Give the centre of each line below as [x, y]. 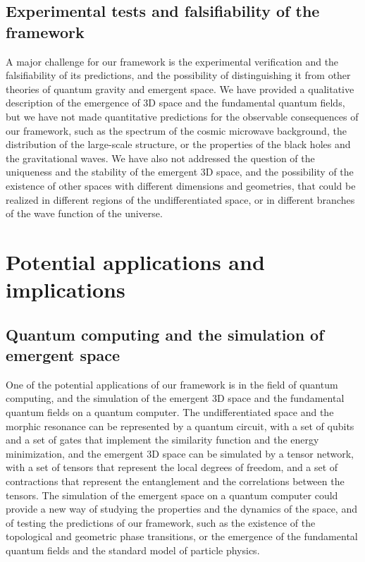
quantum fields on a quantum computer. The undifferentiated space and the [170, 412]
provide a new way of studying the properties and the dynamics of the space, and [181, 509]
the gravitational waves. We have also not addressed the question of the [160, 158]
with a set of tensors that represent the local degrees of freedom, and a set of [172, 467]
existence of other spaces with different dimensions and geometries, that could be [181, 185]
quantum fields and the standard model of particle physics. [133, 550]
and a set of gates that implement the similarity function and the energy [162, 440]
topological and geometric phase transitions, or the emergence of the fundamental [182, 536]
